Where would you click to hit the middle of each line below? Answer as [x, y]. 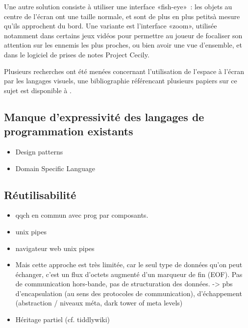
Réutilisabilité [40, 194]
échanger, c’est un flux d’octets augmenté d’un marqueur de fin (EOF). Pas [129, 274]
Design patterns [39, 151]
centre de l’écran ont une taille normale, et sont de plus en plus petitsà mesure [122, 16]
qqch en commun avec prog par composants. [82, 215]
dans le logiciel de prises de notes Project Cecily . [77, 54]
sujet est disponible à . [38, 90]
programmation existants [69, 131]
